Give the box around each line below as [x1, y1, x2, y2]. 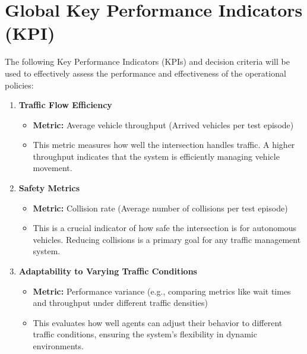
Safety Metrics [18, 182, 80, 194]
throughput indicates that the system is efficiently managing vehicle [33, 150, 280, 162]
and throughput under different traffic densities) [33, 296, 208, 309]
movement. [33, 162, 72, 174]
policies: [5, 78, 34, 91]
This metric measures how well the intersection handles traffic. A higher [33, 138, 295, 151]
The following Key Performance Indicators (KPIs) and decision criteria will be [5, 55, 290, 68]
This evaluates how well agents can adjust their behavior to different [33, 316, 283, 328]
